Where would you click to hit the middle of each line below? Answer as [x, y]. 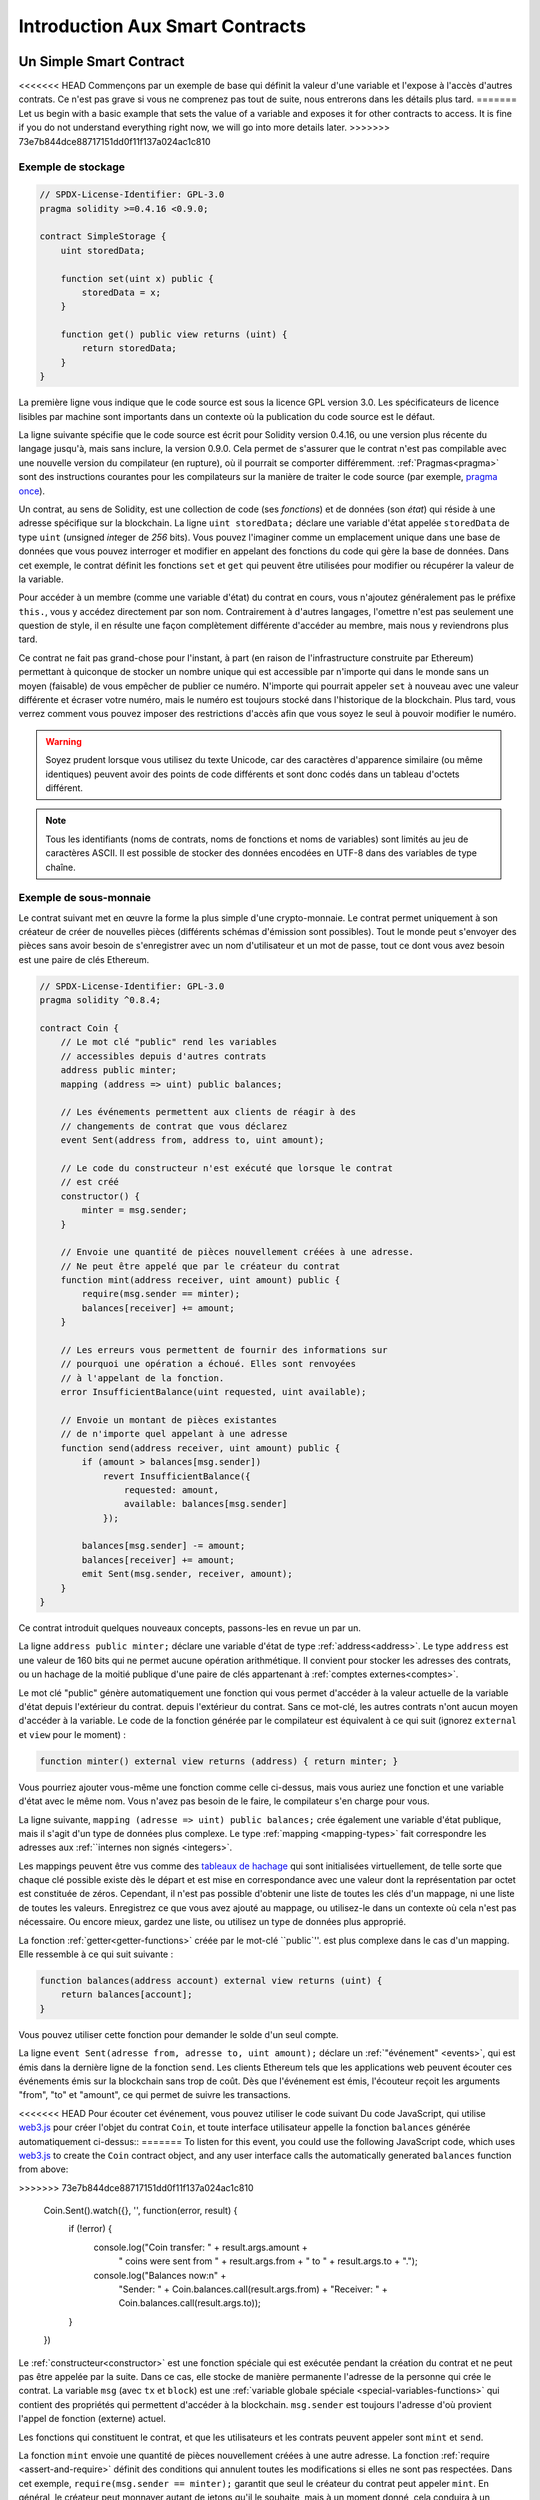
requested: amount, [171, 1489]
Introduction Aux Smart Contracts [162, 26]
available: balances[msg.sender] [205, 1504]
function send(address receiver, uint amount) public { [200, 1448]
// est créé [90, 1182]
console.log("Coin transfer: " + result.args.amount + [201, 2247]
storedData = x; [121, 292]
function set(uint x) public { [137, 278]
